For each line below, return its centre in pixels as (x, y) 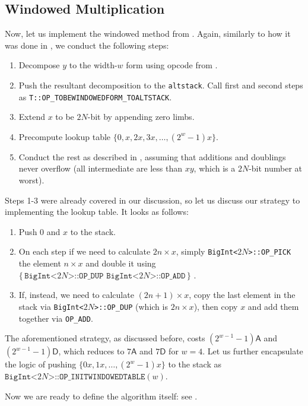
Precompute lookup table (65, 136)
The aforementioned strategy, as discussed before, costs (105, 338)
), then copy (216, 306)
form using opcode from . (172, 65)
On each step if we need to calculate (85, 251)
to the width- (93, 65)
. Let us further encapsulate (253, 351)
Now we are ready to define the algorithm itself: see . (101, 396)
